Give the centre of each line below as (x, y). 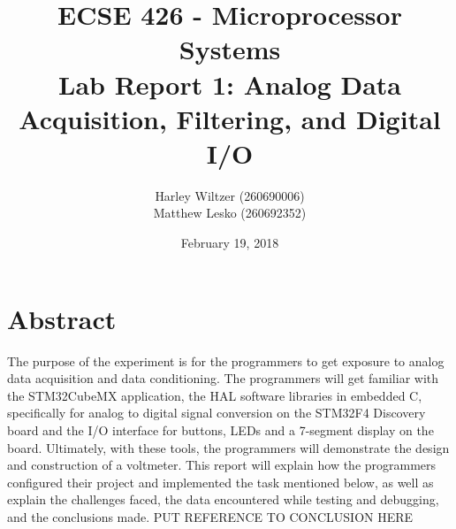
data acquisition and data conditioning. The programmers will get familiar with (223, 378)
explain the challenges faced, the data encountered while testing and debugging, (223, 499)
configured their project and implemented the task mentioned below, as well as (220, 482)
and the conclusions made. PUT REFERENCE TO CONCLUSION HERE (210, 516)
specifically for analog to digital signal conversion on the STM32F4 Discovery (217, 413)
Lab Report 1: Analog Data (230, 84)
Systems (230, 49)
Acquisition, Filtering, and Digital (230, 118)
